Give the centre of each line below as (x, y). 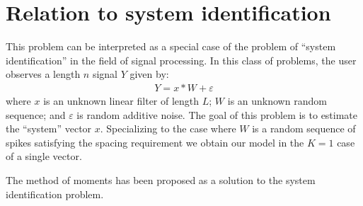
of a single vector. (44, 156)
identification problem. (55, 194)
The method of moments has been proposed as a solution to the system (161, 179)
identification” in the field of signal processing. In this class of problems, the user (181, 60)
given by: (149, 74)
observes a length (43, 74)
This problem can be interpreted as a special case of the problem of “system (171, 46)
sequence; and (36, 114)
